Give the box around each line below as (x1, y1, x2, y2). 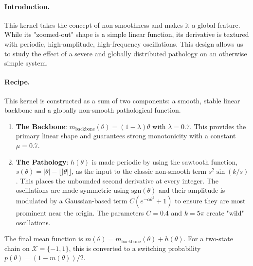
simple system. (4, 58, 48, 68)
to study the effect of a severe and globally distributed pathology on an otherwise (4, 48, 247, 58)
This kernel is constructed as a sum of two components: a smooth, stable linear (4, 95, 240, 105)
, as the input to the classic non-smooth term (72, 166, 207, 176)
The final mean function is (4, 233, 83, 244)
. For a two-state (183, 233, 233, 244)
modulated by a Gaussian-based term (16, 195, 127, 205)
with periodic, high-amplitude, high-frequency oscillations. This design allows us (4, 38, 243, 49)
